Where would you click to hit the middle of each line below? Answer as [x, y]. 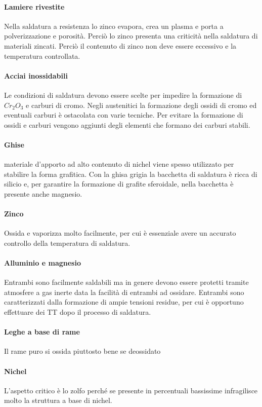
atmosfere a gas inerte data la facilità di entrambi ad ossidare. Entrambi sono [124, 292]
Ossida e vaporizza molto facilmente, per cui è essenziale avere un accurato [120, 233]
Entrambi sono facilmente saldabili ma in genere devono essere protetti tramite [126, 282]
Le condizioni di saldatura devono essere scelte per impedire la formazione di [123, 95]
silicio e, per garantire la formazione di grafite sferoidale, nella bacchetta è [119, 184]
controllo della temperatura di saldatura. [67, 243]
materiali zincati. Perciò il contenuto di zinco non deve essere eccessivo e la [120, 45]
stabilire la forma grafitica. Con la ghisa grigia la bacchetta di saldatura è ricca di [131, 174]
